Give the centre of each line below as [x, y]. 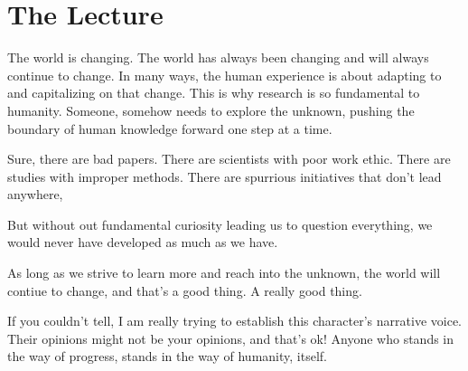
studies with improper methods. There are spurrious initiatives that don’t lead [225, 176]
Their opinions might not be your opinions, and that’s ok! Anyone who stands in [231, 338]
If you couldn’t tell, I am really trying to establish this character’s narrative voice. [234, 321]
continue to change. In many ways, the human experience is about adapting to [225, 75]
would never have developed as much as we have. [143, 242]
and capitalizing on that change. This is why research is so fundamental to [214, 93]
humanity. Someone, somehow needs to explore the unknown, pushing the [211, 110]
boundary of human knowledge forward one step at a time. [170, 128]
